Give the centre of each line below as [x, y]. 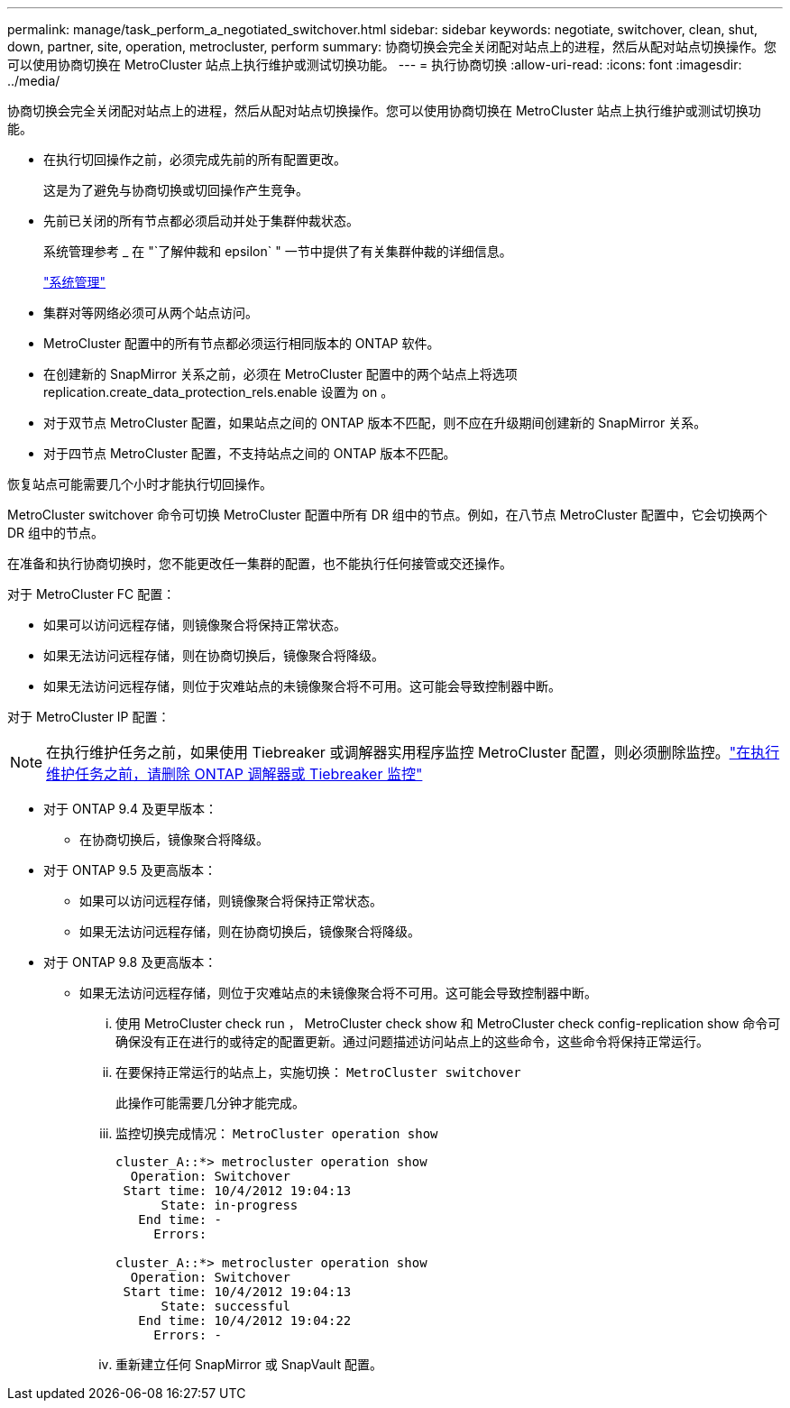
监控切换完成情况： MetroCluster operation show [277, 1133]
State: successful [225, 1306]
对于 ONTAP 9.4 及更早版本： [130, 809]
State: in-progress [230, 1205]
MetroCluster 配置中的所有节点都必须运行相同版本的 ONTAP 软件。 [242, 343]
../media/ [34, 81]
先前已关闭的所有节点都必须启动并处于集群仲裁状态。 [201, 221]
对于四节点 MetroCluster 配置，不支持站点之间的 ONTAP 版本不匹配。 [250, 453]
